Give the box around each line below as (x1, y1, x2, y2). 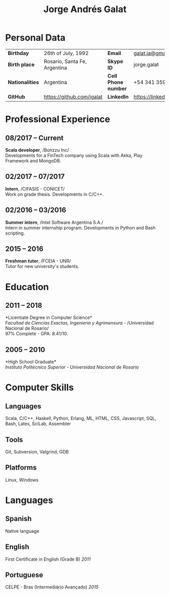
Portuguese (5, 571, 44, 579)
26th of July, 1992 (44, 50, 89, 57)
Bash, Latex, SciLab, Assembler (5, 421, 71, 427)
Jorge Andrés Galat (43, 4, 127, 15)
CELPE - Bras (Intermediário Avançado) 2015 (5, 584, 99, 590)
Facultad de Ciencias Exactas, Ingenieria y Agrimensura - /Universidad (5, 320, 154, 326)
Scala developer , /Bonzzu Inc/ (5, 147, 69, 153)
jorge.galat (133, 61, 159, 68)
